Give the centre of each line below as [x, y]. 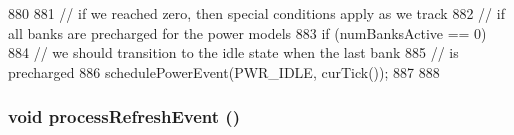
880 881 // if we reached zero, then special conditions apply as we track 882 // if [256, 13]
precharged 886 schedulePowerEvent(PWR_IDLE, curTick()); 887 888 [224, 71]
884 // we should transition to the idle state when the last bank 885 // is [233, 52]
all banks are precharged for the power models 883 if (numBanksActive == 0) [247, 32]
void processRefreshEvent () [124, 116]
